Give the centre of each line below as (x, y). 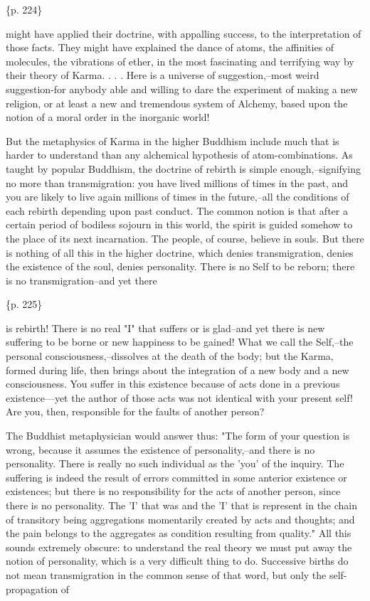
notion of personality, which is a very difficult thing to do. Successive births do (177, 561)
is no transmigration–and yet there (81, 280)
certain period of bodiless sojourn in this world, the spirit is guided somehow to (179, 224)
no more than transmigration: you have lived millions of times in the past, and (177, 182)
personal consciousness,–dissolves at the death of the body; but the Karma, (170, 356)
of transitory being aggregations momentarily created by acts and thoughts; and (180, 519)
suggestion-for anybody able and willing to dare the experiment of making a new (182, 89)
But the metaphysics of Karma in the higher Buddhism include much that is (173, 140)
